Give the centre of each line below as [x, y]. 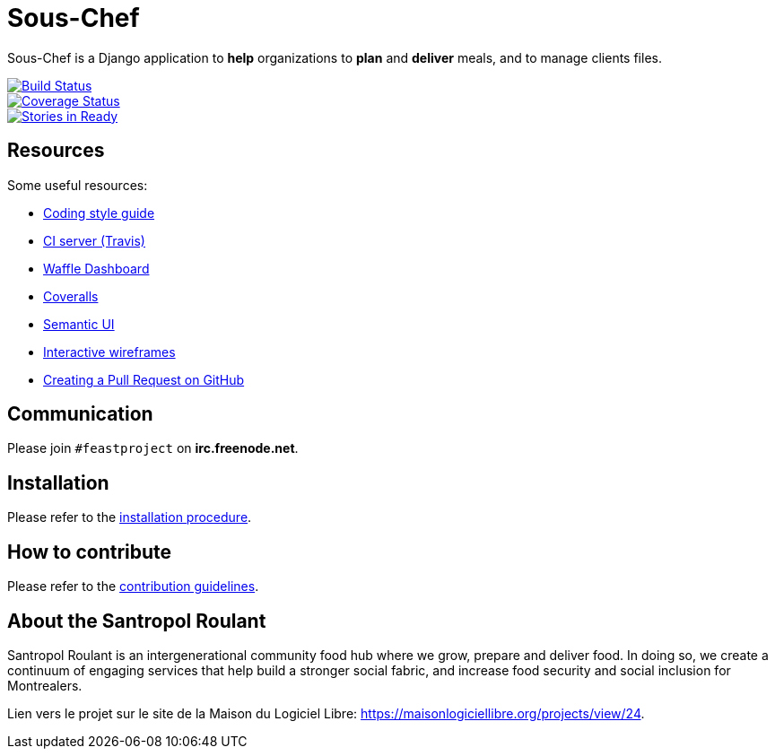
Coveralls [71, 296]
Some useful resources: [78, 185]
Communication [80, 414]
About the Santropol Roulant [137, 621]
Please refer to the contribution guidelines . [133, 587]
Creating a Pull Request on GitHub [144, 379]
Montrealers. [45, 685]
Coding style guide [99, 213]
